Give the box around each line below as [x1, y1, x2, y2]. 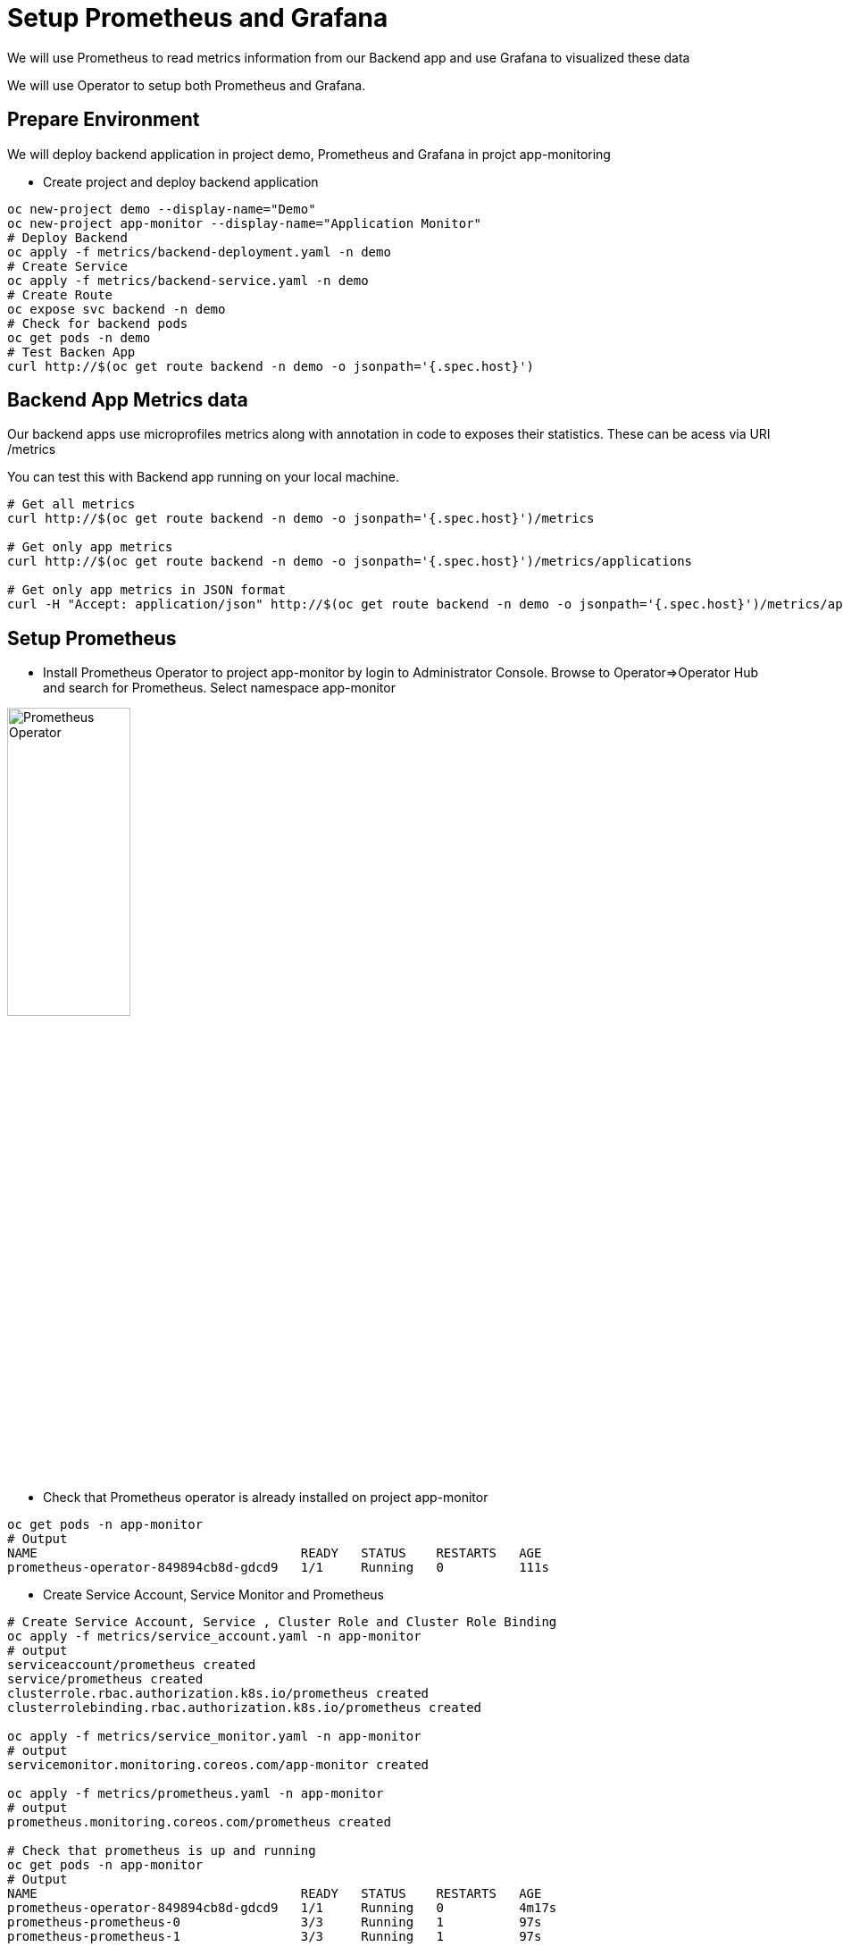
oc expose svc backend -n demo [7, 301, 226, 316]
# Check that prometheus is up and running [7, 1843, 316, 1859]
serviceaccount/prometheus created [7, 1657, 256, 1673]
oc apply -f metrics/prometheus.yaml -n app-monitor [7, 1786, 384, 1801]
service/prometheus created [7, 1672, 204, 1687]
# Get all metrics [7, 497, 136, 512]
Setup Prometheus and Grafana [7, 3, 388, 33]
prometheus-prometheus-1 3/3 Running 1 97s [7, 1929, 542, 1944]
